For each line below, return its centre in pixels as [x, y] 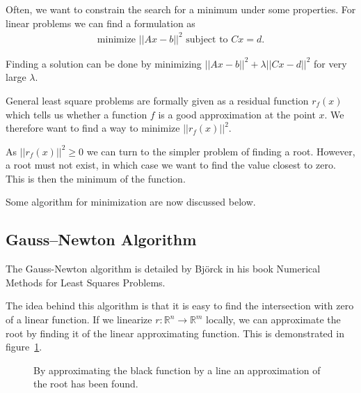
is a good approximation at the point [237, 114]
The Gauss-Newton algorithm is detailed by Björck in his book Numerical [163, 269]
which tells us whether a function [77, 114]
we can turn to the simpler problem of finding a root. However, [221, 151]
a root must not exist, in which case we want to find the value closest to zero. [171, 165]
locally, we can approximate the [273, 319]
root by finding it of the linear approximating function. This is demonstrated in [175, 333]
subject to [207, 39]
